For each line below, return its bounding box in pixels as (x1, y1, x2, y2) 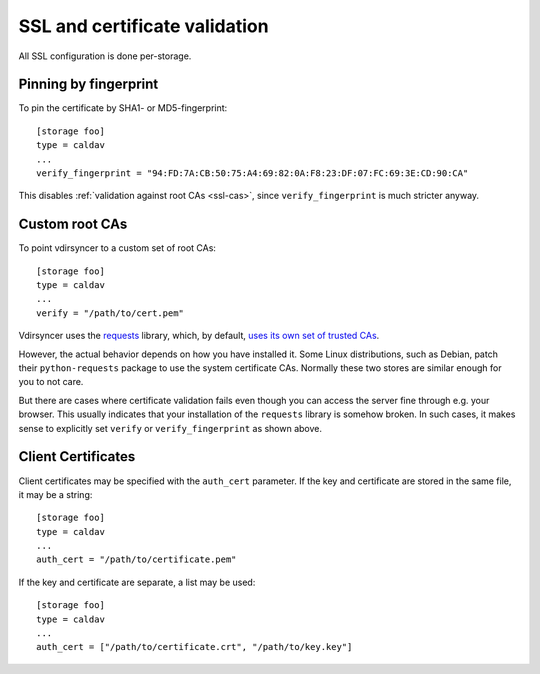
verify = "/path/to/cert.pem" (36, 307, 185, 319)
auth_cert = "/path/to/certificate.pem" (36, 554, 237, 565)
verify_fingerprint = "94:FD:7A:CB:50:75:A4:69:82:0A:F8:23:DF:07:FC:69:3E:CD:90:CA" (36, 168, 469, 179)
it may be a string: (18, 488, 93, 500)
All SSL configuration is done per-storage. (18, 50, 192, 62)
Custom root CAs (18, 216, 128, 233)
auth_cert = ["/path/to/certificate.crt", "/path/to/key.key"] (36, 641, 353, 653)
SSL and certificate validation (18, 15, 269, 37)
